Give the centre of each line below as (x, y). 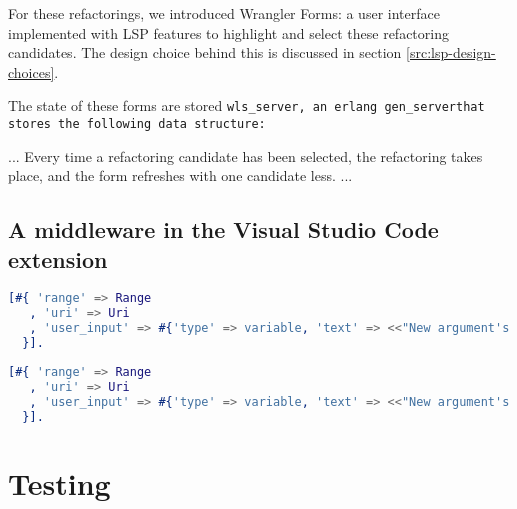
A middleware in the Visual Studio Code (223, 229)
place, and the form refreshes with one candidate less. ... (180, 175)
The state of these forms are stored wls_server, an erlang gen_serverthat (246, 105)
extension (58, 258)
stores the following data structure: (137, 124)
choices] (31, 71)
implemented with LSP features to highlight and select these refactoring (228, 32)
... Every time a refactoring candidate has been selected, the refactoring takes (245, 155)
